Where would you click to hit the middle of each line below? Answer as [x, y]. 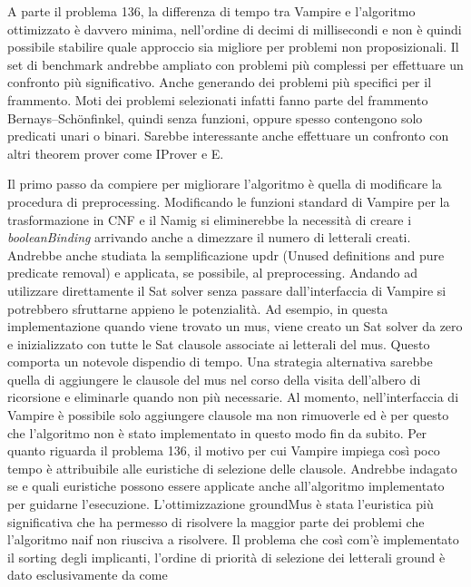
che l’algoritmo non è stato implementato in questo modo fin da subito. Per [217, 432]
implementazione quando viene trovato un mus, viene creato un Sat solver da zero [235, 326]
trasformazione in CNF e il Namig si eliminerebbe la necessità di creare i [210, 219]
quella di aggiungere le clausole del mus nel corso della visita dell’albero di [214, 379]
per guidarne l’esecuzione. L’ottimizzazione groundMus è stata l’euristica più [221, 504]
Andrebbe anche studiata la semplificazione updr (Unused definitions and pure [226, 254]
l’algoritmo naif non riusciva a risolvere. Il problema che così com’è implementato [233, 539]
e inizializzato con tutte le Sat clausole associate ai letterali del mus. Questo [219, 343]
